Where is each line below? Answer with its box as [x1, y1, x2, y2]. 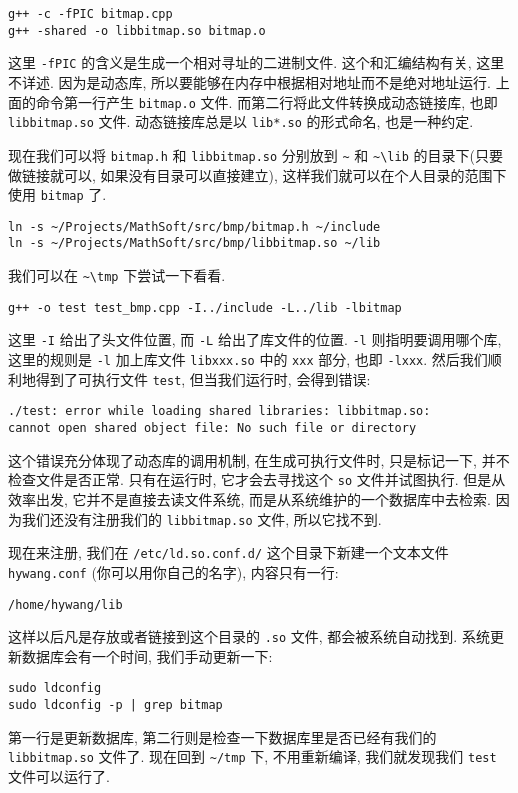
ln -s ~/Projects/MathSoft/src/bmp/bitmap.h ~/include [8, 219, 381, 234]
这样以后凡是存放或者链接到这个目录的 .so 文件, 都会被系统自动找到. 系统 [8, 626, 490, 647]
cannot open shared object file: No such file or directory [8, 421, 417, 436]
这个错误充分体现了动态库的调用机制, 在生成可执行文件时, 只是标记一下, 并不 [8, 449, 510, 470]
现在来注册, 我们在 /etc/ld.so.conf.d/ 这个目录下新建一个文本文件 [8, 542, 449, 563]
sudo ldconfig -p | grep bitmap [8, 698, 223, 713]
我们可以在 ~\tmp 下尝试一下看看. [8, 265, 226, 286]
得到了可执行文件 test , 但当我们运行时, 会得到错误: [35, 368, 371, 389]
